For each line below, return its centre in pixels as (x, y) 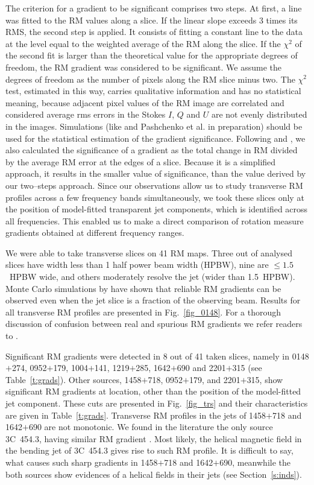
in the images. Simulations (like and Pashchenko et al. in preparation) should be (154, 126)
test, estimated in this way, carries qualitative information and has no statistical (153, 91)
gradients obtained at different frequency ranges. (95, 233)
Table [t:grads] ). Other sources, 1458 (74, 379)
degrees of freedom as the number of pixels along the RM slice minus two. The (150, 79)
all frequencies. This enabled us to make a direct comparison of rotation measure (155, 220)
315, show (265, 379)
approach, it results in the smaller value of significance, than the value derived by (156, 173)
